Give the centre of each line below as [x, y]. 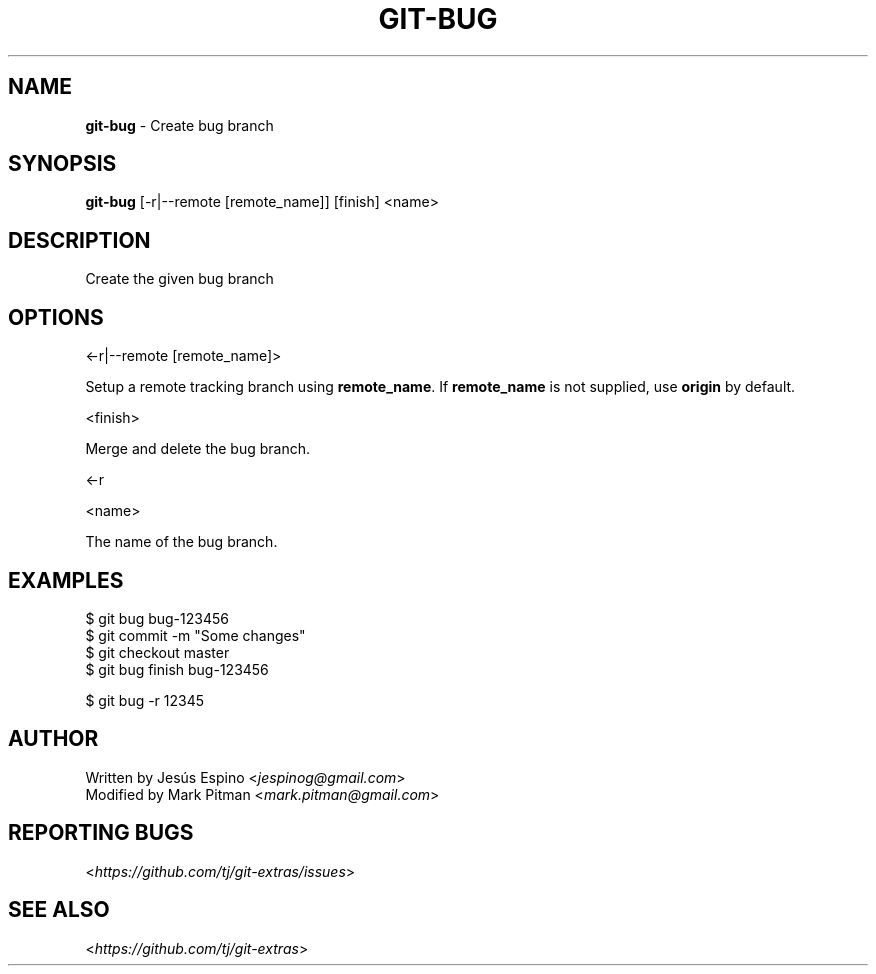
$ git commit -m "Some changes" [195, 635]
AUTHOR [53, 739]
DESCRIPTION [79, 240]
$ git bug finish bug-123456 [177, 669]
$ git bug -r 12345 [145, 700]
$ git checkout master [157, 652]
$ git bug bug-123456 [157, 618]
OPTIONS [56, 317]
